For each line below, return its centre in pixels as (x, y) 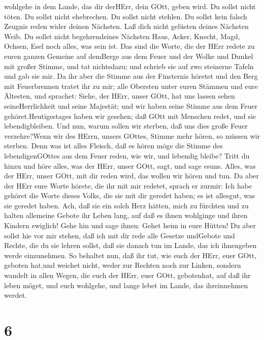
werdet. (15, 295)
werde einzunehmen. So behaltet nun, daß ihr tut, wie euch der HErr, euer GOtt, (130, 255)
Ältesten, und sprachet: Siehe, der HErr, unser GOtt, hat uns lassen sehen (120, 96)
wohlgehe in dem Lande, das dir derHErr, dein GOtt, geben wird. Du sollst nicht (130, 6)
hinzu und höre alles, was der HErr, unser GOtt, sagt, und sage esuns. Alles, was (130, 165)
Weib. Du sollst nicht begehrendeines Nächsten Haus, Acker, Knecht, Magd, (122, 36)
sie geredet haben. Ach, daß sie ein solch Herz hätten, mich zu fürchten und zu (126, 205)
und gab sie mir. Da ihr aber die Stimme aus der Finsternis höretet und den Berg (131, 76)
